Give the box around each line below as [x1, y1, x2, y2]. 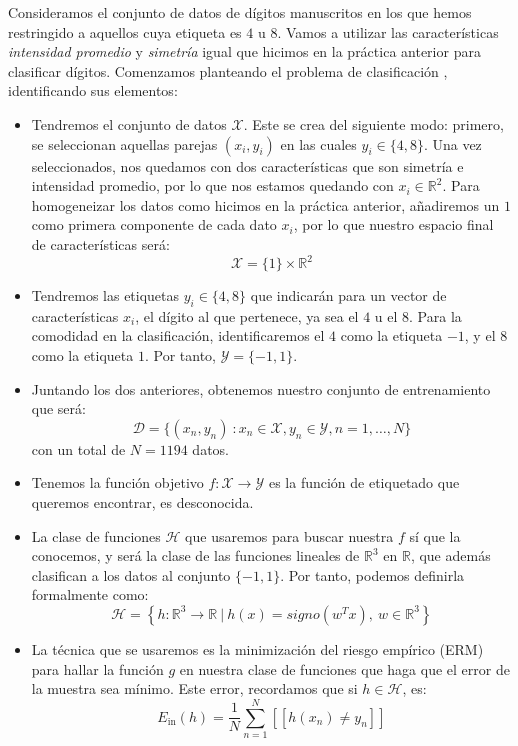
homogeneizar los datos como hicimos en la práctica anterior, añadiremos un [31, 194, 500, 215]
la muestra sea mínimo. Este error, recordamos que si [31, 678, 358, 699]
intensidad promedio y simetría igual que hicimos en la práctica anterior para [8, 41, 481, 62]
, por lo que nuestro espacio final [293, 214, 494, 235]
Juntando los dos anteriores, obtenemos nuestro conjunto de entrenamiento [31, 378, 491, 399]
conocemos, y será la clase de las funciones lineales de [31, 545, 360, 566]
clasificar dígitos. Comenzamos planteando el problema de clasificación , [8, 60, 448, 81]
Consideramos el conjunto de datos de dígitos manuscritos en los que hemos [8, 2, 472, 22]
